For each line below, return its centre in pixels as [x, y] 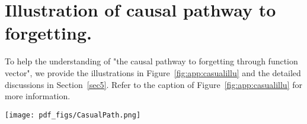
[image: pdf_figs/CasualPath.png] [73, 115]
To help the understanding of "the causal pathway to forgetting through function [151, 61]
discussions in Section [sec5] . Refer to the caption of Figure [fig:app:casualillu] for [153, 84]
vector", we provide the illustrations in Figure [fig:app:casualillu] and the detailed [153, 72]
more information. [38, 96]
